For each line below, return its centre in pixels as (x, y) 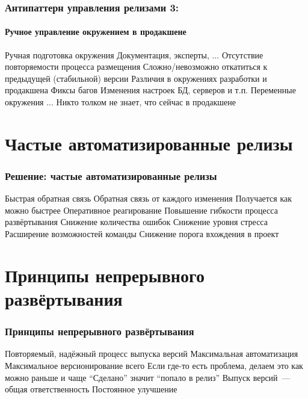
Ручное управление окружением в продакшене (96, 32)
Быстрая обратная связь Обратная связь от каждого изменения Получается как (149, 198)
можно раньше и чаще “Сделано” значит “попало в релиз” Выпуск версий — (148, 377)
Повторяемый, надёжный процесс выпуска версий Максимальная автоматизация (152, 354)
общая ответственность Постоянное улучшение (91, 389)
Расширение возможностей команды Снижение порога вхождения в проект (142, 233)
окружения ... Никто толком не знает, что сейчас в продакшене (121, 102)
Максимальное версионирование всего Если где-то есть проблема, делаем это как (154, 365)
